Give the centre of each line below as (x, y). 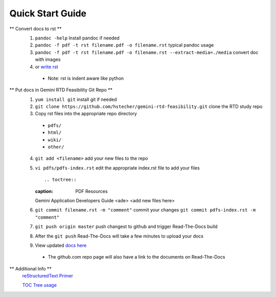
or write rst (47, 67)
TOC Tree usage (40, 285)
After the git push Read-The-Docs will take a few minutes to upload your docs (119, 236)
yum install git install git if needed (76, 99)
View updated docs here (61, 245)
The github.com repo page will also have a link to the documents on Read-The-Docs (136, 257)
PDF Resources (91, 191)
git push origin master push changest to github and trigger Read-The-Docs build (126, 227)
